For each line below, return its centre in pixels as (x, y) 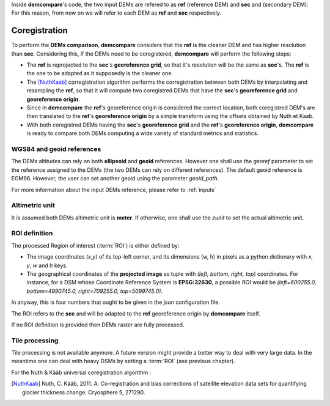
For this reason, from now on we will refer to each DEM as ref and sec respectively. (116, 13)
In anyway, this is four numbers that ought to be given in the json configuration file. (116, 302)
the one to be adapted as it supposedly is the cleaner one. (100, 73)
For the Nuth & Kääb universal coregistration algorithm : (81, 372)
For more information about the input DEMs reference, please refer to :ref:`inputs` (114, 190)
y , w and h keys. (47, 265)
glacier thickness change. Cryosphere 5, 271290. (84, 392)
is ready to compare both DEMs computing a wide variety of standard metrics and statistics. (143, 133)
